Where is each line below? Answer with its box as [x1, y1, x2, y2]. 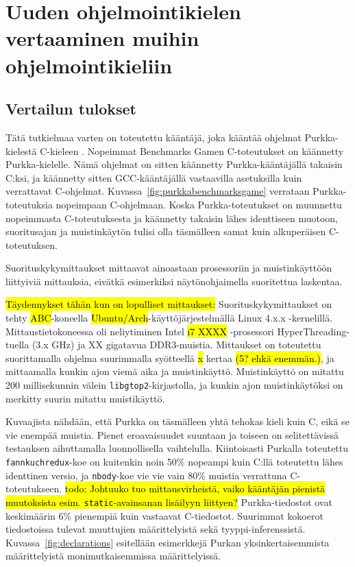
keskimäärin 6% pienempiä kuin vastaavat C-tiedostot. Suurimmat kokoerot [5, 508, 323, 522]
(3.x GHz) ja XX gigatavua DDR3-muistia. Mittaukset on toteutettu [32, 337, 321, 352]
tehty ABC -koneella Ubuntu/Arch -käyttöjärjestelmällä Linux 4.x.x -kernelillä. [5, 311, 333, 325]
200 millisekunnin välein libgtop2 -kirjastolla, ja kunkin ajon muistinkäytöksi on [5, 378, 343, 392]
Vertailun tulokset [5, 98, 136, 119]
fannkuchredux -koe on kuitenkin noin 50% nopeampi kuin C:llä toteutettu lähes [5, 455, 343, 469]
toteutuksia [5, 197, 53, 211]
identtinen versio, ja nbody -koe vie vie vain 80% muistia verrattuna [5, 468, 287, 482]
